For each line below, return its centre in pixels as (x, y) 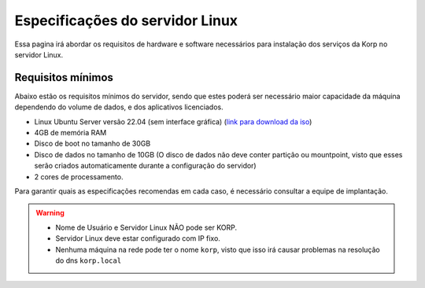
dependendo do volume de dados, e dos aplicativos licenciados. (119, 107)
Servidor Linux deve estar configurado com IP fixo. (138, 238)
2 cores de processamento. (79, 176)
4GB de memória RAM (70, 133)
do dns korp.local (89, 260)
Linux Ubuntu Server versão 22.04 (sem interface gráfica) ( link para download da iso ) (173, 121)
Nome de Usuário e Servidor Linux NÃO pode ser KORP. (146, 227)
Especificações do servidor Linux (126, 20)
